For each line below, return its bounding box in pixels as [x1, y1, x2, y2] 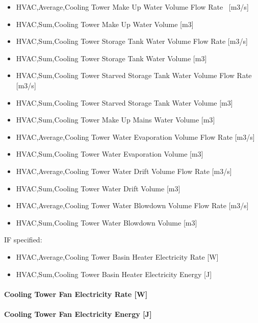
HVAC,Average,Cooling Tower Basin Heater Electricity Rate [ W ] [16, 251, 219, 262]
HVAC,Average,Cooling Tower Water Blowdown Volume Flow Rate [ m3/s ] [16, 200, 249, 211]
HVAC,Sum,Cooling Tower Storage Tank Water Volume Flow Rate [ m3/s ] [16, 36, 248, 46]
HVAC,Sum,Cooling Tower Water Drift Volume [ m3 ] [16, 183, 180, 193]
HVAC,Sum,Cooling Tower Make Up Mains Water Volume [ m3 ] [16, 114, 215, 125]
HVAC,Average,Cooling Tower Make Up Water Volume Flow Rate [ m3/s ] [16, 2, 249, 12]
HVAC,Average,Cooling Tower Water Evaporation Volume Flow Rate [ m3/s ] [16, 131, 255, 142]
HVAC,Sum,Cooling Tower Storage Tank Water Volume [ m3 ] [16, 53, 207, 63]
